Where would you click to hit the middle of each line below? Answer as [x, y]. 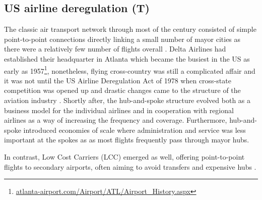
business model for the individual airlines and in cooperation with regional [119, 110]
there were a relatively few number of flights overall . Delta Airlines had [115, 49]
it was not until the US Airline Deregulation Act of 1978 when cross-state [118, 80]
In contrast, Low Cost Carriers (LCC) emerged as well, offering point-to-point [124, 156]
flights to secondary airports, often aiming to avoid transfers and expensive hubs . [130, 166]
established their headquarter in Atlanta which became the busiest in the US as [127, 58]
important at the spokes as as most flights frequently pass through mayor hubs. [127, 140]
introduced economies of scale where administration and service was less [135, 130]
